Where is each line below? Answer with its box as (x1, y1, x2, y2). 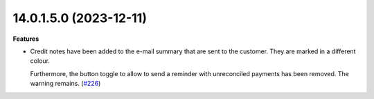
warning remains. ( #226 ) (30, 80, 101, 88)
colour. (30, 57, 50, 65)
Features (12, 35, 39, 43)
